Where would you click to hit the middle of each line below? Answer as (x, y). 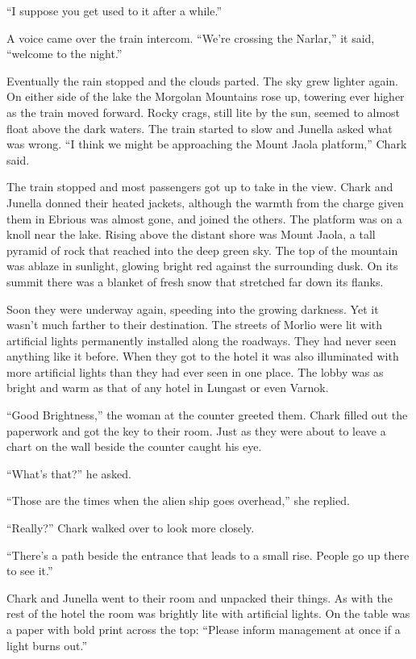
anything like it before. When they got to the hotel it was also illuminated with (203, 356)
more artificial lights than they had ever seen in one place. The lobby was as (195, 371)
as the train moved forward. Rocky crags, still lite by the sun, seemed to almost (204, 112)
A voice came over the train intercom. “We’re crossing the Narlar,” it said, (191, 38)
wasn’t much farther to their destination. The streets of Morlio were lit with (195, 325)
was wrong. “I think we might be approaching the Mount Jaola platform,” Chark (207, 144)
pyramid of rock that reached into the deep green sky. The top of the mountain (202, 250)
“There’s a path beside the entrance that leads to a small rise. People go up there (208, 555)
